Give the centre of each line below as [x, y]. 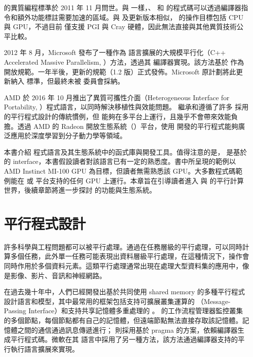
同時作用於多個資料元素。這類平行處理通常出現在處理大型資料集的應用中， [123, 266]
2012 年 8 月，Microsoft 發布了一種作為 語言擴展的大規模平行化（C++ [115, 52]
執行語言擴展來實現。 [45, 348]
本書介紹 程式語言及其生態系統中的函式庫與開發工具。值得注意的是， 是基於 [126, 152]
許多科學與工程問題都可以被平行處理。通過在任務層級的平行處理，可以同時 [123, 246]
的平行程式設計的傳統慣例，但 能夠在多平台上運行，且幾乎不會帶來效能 [117, 116]
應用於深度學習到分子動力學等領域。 [68, 135]
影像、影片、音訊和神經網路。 [58, 275]
